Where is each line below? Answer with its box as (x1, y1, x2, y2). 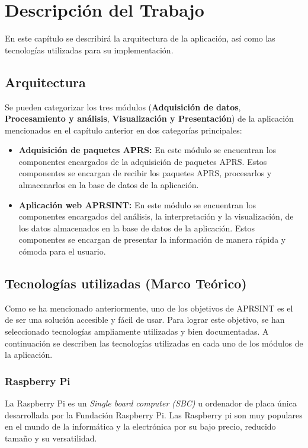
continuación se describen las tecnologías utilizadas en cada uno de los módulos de (5, 336, 303, 349)
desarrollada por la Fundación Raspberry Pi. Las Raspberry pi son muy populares (5, 408, 303, 421)
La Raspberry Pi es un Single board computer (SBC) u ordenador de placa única (5, 397, 297, 409)
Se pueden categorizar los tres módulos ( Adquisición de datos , (5, 100, 241, 113)
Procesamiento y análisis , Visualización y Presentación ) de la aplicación (5, 112, 294, 125)
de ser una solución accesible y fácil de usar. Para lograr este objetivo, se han (5, 313, 285, 326)
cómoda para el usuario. (18, 245, 106, 258)
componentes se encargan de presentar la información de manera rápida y (18, 233, 286, 246)
